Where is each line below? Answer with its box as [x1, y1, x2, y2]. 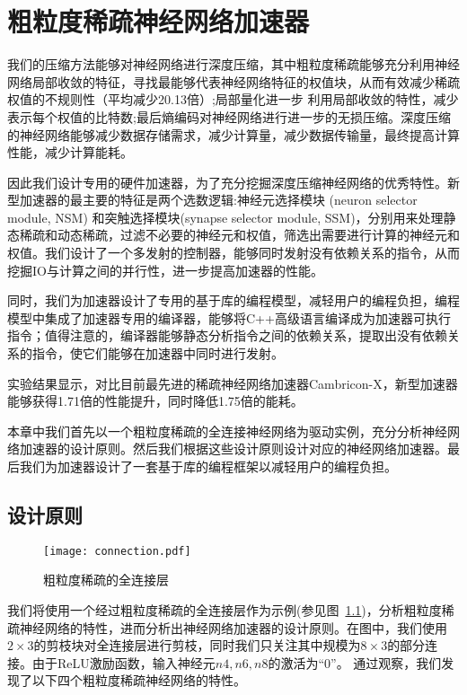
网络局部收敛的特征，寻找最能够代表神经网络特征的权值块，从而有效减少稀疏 [7, 72, 460, 91]
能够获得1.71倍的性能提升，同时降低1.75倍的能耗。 [7, 391, 304, 410]
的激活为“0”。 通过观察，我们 [268, 653, 442, 672]
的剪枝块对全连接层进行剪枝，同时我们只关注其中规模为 [33, 636, 361, 655]
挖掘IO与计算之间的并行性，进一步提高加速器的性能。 [7, 260, 323, 279]
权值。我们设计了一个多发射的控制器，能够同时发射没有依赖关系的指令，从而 [7, 243, 460, 262]
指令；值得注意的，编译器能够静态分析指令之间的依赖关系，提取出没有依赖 [7, 326, 447, 345]
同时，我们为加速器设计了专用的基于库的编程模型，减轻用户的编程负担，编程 [7, 291, 460, 310]
